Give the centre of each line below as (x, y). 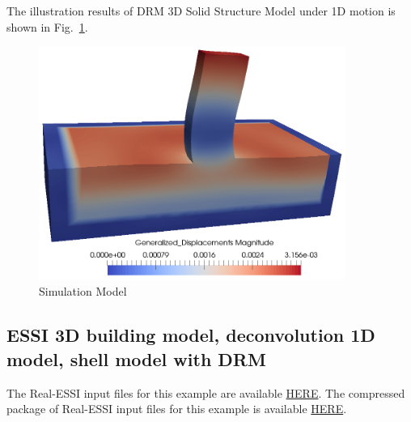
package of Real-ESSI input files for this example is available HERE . (177, 409)
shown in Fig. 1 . (47, 26)
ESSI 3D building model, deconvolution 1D (191, 335)
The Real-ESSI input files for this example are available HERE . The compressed (206, 392)
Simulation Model (83, 291)
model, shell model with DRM (136, 358)
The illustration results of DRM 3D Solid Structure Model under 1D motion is (201, 11)
